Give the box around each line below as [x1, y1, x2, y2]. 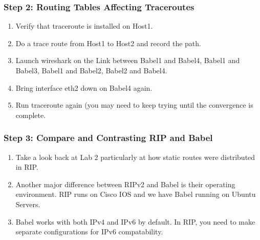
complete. [15, 109, 46, 120]
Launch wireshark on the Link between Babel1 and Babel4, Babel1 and [15, 55, 240, 66]
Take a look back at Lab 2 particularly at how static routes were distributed [15, 151, 255, 162]
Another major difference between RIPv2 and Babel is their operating [15, 178, 235, 189]
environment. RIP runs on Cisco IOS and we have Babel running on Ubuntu [15, 189, 256, 199]
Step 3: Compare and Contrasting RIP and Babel [4, 131, 213, 144]
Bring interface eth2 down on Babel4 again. [15, 82, 153, 93]
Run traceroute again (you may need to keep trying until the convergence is [15, 99, 253, 110]
